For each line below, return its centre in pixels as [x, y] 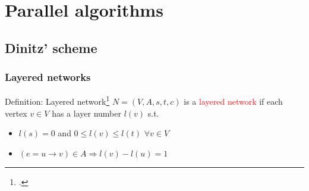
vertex [16, 113]
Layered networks [48, 77]
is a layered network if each [233, 101]
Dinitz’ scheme [51, 47]
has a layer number [86, 113]
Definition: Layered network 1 [57, 101]
